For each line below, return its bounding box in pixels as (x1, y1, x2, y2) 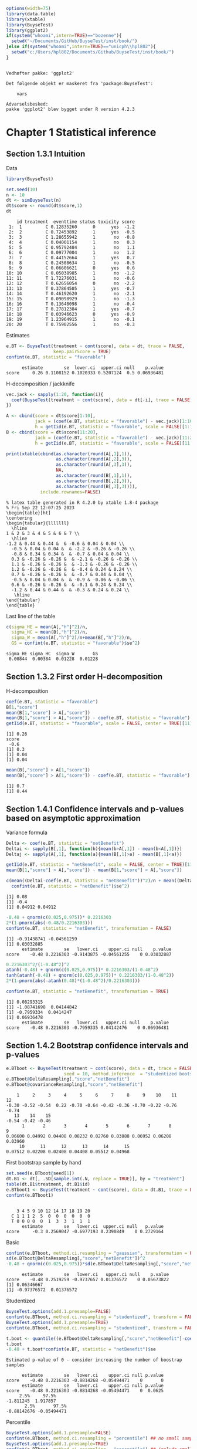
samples (6, 1362, 25, 1368)
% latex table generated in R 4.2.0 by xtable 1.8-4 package (6, 499, 159, 506)
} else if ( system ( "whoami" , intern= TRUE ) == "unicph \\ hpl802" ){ (6, 44, 157, 50)
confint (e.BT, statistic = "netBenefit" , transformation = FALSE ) (6, 925, 172, 931)
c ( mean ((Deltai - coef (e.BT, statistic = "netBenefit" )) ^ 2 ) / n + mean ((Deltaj (6, 878, 195, 884)
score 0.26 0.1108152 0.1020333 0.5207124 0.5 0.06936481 (6, 370, 164, 375)
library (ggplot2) (6, 27, 49, 33)
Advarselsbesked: (6, 101, 49, 107)
